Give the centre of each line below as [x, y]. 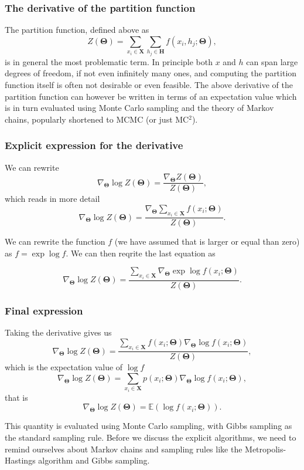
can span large [272, 61]
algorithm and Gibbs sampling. [94, 460]
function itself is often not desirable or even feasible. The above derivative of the [149, 84]
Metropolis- [266, 449]
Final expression [44, 310]
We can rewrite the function [55, 241]
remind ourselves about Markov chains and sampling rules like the [124, 449]
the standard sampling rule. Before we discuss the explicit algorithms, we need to [151, 437]
